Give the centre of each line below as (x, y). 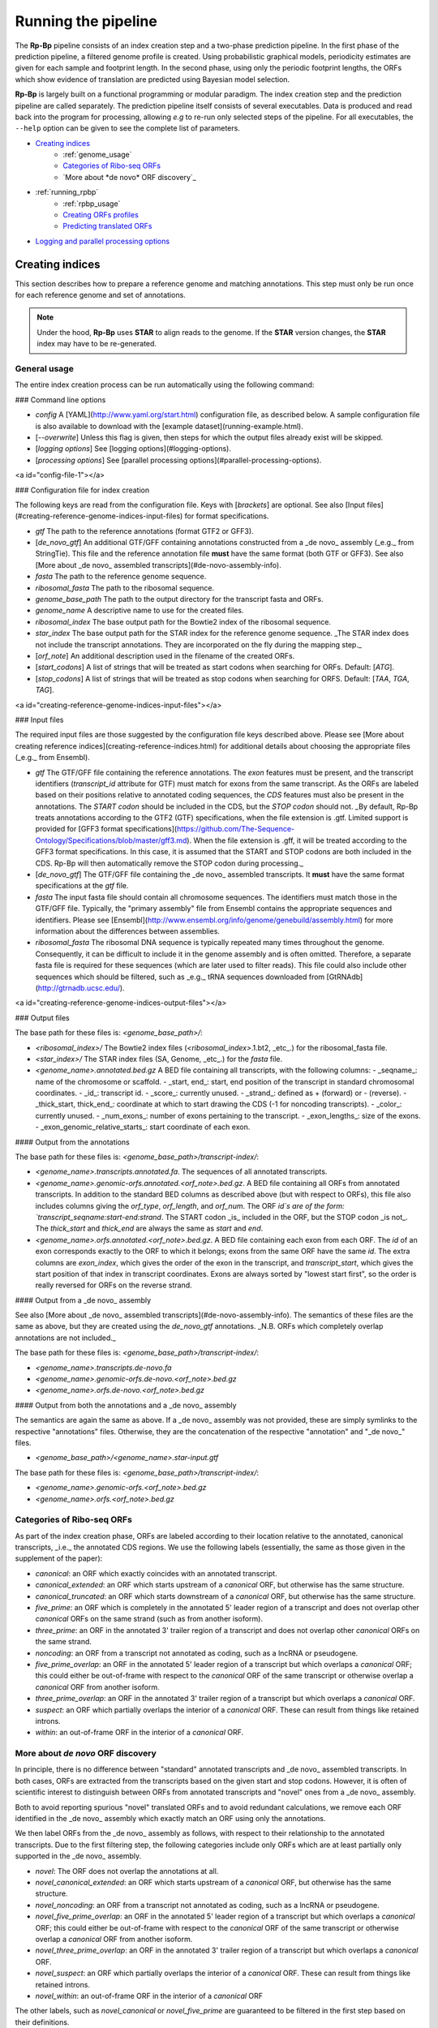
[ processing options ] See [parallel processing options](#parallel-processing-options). (178, 460)
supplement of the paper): (59, 1558)
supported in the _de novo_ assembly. (78, 1856)
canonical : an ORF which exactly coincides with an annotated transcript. (156, 1573)
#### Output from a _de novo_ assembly (83, 1300)
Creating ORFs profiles (101, 215)
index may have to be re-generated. (97, 344)
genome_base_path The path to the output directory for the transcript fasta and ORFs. (179, 599)
